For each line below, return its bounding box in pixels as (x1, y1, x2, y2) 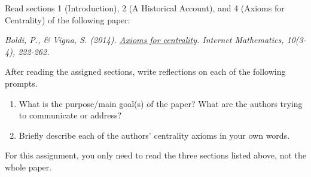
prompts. (5, 77, 38, 89)
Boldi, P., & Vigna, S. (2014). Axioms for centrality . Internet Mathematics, (5, 33, 284, 46)
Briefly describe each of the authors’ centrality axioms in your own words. (19, 129, 290, 141)
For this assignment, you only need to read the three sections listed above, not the (5, 149, 306, 161)
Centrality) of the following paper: (5, 13, 130, 26)
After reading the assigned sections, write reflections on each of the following (5, 65, 286, 78)
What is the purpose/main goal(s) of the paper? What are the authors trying (19, 97, 303, 109)
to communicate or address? (19, 109, 122, 121)
